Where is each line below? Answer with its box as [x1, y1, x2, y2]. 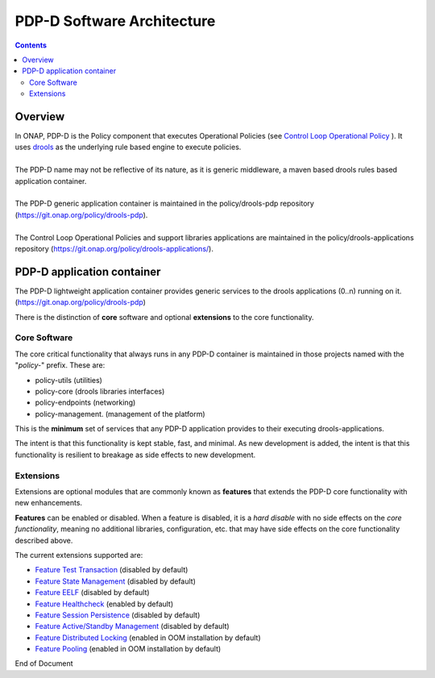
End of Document [14, 659, 73, 668]
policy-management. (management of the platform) [35, 409, 205, 418]
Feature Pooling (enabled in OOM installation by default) [35, 644, 222, 654]
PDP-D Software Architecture [14, 12, 216, 30]
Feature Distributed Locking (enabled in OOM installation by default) [35, 633, 261, 643]
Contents [14, 40, 48, 50]
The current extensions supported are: [14, 550, 143, 559]
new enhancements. [14, 498, 83, 508]
